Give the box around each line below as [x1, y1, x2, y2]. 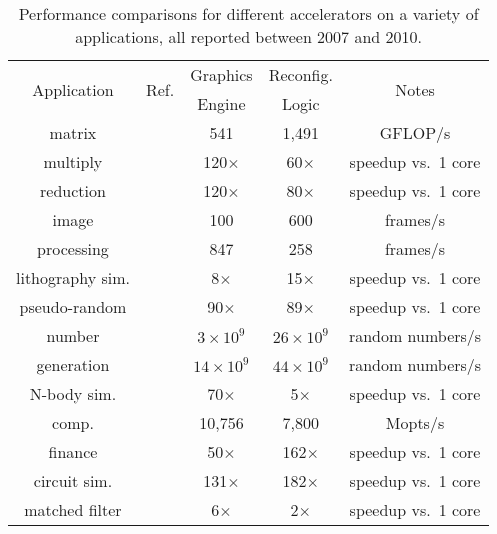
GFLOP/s [379, 121, 451, 144]
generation [36, 353, 110, 376]
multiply [43, 150, 103, 173]
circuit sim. [33, 469, 113, 492]
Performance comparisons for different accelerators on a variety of [18, 2, 479, 25]
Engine [197, 92, 246, 115]
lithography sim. [16, 266, 130, 289]
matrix [49, 121, 97, 144]
